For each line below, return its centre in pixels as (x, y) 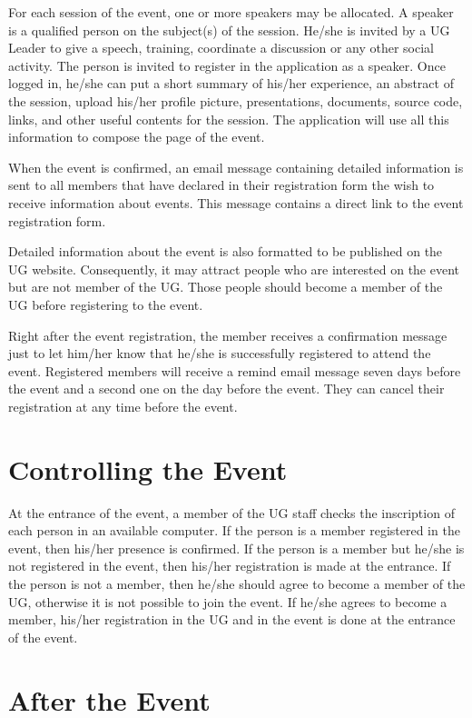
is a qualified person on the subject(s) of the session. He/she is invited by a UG (229, 30)
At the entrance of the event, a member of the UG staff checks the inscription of (231, 512)
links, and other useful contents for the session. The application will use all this (229, 119)
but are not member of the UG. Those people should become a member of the (226, 287)
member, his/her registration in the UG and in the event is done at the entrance (232, 619)
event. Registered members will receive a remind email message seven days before (235, 370)
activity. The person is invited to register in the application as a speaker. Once (227, 65)
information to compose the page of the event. (137, 137)
